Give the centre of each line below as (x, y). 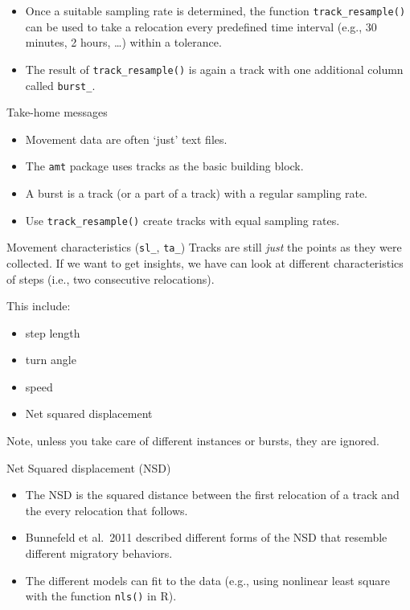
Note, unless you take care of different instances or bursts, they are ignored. (193, 441)
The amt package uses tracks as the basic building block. (164, 166)
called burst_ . (60, 85)
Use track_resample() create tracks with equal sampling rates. (182, 220)
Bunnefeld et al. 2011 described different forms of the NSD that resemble (206, 537)
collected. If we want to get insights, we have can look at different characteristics (205, 262)
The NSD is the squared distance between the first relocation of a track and (212, 495)
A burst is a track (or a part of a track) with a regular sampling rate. (197, 193)
